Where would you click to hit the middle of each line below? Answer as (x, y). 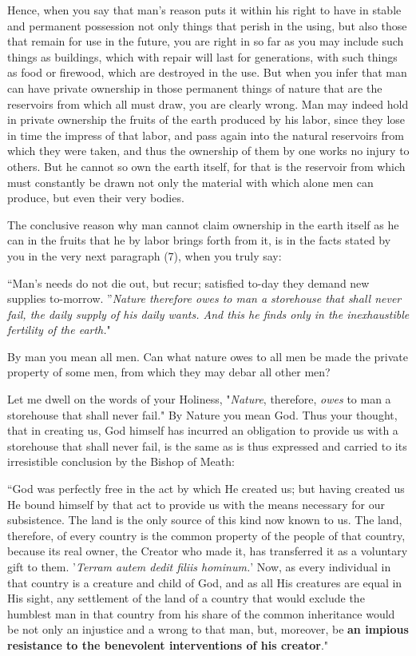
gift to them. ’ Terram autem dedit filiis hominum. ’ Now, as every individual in (199, 567)
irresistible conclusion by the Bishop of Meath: (121, 461)
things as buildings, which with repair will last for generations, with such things (202, 56)
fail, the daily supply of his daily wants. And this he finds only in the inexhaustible (208, 314)
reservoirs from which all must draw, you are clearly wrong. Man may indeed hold (208, 103)
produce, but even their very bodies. (96, 198)
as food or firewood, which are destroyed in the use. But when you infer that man (207, 72)
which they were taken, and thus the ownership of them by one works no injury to (208, 151)
